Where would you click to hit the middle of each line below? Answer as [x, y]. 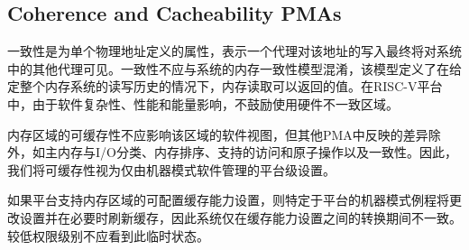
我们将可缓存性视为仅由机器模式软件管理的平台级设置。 [171, 169]
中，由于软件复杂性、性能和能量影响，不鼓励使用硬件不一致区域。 [203, 103]
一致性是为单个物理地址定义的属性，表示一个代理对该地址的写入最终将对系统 [234, 51]
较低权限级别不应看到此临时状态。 [108, 235]
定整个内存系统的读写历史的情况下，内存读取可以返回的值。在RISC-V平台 [225, 86]
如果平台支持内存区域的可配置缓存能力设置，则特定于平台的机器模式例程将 [228, 200]
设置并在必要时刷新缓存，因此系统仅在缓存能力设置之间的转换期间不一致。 [240, 217]
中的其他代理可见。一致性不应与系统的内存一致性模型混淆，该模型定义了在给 [234, 68]
